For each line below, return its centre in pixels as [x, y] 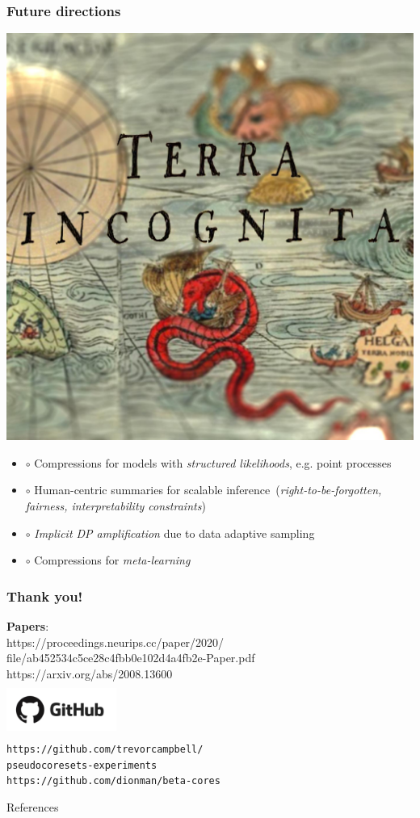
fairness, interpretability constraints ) [115, 505]
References [33, 806]
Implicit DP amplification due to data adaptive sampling [174, 533]
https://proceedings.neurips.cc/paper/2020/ [115, 642]
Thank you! [45, 596]
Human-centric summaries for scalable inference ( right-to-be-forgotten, [208, 490]
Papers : [28, 626]
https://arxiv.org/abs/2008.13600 [90, 673]
